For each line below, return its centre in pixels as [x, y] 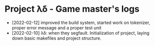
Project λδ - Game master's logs [72, 9]
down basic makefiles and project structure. [57, 38]
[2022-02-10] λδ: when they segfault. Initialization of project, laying [80, 33]
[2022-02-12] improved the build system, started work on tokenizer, [81, 23]
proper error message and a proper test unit [57, 27]
